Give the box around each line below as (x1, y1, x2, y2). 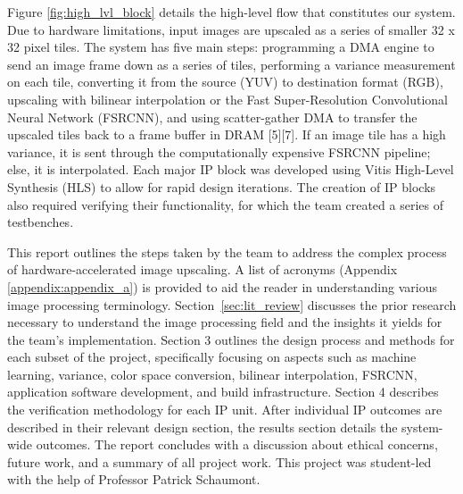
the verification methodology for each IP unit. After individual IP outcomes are (7, 400, 442, 419)
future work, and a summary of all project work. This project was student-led (7, 452, 432, 471)
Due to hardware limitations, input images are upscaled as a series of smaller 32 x (7, 20, 455, 38)
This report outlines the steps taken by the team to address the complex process (7, 242, 447, 261)
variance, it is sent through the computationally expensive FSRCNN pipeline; (7, 142, 431, 161)
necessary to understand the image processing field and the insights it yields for (7, 313, 442, 331)
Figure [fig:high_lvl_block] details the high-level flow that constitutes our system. (7, 3, 456, 21)
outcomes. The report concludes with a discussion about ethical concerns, (36, 435, 438, 454)
